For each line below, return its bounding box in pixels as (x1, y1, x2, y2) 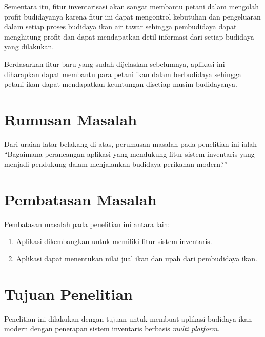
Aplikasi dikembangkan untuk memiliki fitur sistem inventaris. (16, 236, 212, 247)
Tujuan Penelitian (4, 283, 133, 304)
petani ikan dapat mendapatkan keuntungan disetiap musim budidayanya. (4, 79, 237, 89)
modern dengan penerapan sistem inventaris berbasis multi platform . (4, 323, 220, 334)
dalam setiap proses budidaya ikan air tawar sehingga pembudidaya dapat (4, 21, 237, 32)
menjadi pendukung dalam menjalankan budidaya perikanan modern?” (4, 159, 228, 170)
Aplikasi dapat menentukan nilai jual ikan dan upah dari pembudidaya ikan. (16, 253, 257, 264)
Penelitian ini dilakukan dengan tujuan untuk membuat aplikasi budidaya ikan (4, 313, 252, 324)
